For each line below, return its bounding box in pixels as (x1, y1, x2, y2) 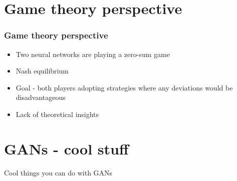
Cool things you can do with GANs (4, 167, 113, 177)
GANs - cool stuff (4, 138, 129, 158)
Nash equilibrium (16, 65, 69, 76)
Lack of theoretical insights (16, 108, 99, 119)
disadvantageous (16, 92, 66, 102)
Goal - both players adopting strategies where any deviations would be (16, 82, 233, 92)
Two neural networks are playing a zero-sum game (16, 48, 170, 59)
